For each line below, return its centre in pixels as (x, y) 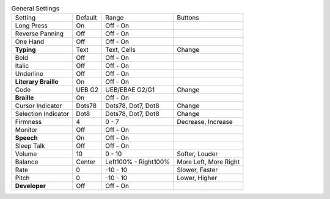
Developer (30, 186)
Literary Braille (37, 82)
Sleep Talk (30, 146)
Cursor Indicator (38, 106)
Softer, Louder (197, 154)
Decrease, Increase (205, 122)
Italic (22, 66)
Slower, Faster (197, 170)
